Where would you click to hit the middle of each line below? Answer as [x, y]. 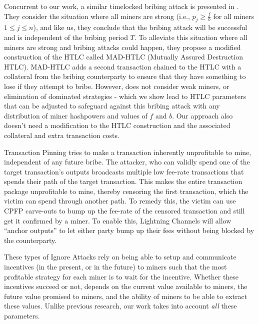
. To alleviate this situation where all [191, 37]
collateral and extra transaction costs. [62, 135]
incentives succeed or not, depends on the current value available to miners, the [126, 286]
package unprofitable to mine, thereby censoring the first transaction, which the [126, 191]
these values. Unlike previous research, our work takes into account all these [120, 306]
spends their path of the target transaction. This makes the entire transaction [123, 181]
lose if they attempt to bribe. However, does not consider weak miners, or [117, 86]
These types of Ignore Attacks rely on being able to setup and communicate [120, 257]
